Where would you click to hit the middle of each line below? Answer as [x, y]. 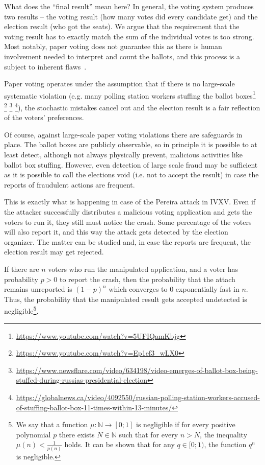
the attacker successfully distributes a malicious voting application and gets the [128, 212]
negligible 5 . [21, 310]
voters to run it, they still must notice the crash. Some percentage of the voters [128, 222]
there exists [77, 434]
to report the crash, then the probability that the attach [147, 279]
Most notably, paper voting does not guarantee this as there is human [113, 46]
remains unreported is [38, 289]
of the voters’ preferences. [44, 117]
